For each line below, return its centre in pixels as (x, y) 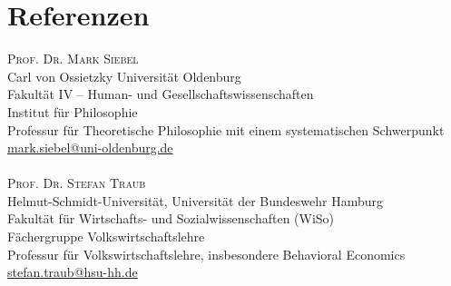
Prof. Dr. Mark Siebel (73, 59)
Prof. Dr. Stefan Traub (77, 183)
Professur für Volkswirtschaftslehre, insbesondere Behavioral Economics (206, 254)
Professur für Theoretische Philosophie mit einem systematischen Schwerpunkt (226, 129)
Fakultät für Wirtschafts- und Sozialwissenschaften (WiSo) (171, 218)
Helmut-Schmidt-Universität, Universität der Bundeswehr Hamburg (196, 200)
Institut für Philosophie (73, 111)
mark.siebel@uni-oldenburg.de (90, 148)
